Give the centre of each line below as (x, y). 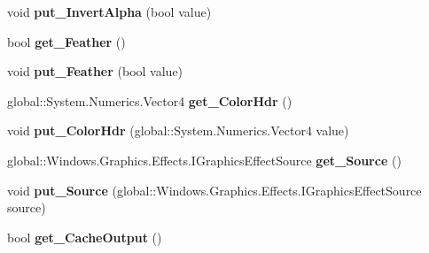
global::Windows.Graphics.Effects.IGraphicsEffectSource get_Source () (204, 160)
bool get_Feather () (66, 41)
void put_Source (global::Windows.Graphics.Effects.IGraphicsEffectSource (214, 190)
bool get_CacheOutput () (85, 237)
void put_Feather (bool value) (95, 71)
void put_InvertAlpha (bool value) (109, 11)
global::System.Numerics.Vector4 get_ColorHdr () (150, 100)
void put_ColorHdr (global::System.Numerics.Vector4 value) (178, 130)
